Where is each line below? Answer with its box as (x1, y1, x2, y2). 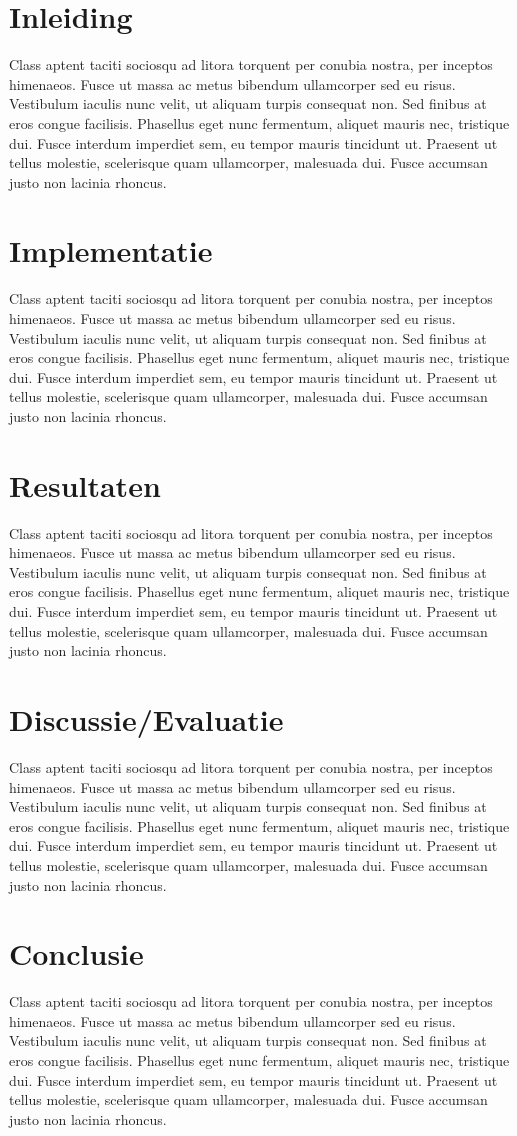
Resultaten (9, 464, 161, 505)
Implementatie (9, 230, 213, 271)
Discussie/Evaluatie (9, 699, 284, 740)
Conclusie (9, 933, 144, 974)
